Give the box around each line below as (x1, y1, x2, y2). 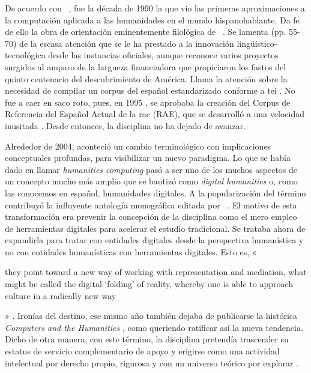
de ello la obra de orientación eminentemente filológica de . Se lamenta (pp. (5, 25, 286, 38)
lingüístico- (237, 37, 277, 49)
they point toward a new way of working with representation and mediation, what (5, 265, 307, 278)
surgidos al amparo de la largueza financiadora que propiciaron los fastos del (5, 60, 286, 73)
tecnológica (5, 49, 46, 61)
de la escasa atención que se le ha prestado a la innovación (19, 37, 234, 49)
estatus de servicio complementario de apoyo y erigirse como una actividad (5, 345, 280, 357)
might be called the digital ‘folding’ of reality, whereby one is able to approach (5, 277, 294, 290)
